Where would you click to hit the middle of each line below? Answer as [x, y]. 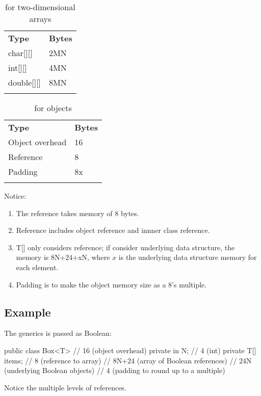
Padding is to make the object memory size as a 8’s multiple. [111, 284]
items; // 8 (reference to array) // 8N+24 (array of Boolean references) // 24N [128, 360]
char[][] [20, 53]
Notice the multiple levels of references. [65, 387]
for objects [53, 108]
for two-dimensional [40, 7]
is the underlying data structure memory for [188, 257]
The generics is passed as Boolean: [58, 333]
